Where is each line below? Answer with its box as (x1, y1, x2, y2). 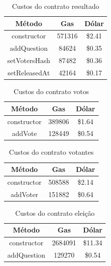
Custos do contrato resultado (12, 1, 99, 11)
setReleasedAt (7, 67, 50, 77)
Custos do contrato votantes (9, 147, 94, 157)
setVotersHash (7, 55, 50, 66)
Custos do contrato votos (13, 86, 89, 97)
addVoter (10, 189, 38, 199)
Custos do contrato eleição (15, 207, 95, 218)
